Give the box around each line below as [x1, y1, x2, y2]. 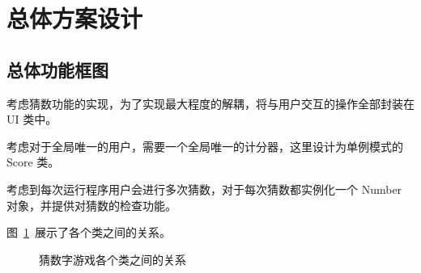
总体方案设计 [6, 2, 143, 35]
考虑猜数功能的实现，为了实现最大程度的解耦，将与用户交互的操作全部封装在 [6, 94, 415, 111]
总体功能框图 [6, 57, 108, 82]
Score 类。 [6, 153, 60, 170]
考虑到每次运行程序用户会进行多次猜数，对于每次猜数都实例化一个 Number [6, 180, 402, 197]
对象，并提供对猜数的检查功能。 [6, 196, 176, 213]
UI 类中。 [6, 111, 57, 128]
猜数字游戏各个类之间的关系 [39, 250, 186, 267]
